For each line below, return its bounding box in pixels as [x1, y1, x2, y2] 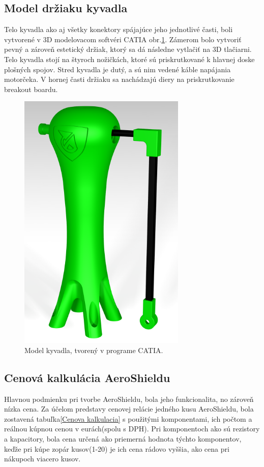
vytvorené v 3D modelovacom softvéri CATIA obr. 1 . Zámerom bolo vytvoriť [4, 34, 242, 44]
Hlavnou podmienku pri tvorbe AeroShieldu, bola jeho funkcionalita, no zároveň [4, 393, 254, 404]
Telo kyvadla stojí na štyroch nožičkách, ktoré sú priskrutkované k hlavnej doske [4, 53, 255, 64]
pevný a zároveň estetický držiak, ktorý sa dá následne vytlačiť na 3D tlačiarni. [4, 44, 252, 54]
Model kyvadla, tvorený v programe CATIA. [24, 344, 163, 355]
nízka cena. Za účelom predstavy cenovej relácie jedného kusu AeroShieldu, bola [4, 403, 254, 414]
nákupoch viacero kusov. [4, 453, 81, 464]
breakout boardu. [4, 83, 58, 94]
